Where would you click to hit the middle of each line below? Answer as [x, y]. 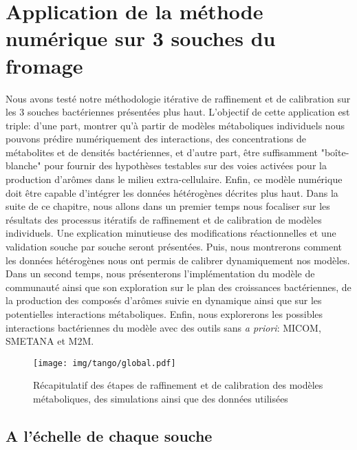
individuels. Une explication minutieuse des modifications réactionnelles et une [171, 233]
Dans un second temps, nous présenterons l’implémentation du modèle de [160, 274]
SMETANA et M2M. [50, 341]
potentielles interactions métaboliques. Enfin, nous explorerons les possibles [164, 314]
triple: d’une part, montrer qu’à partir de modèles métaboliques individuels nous [175, 125]
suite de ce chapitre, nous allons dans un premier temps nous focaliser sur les [168, 206]
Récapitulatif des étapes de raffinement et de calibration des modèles [178, 385]
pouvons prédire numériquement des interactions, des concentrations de [156, 139]
